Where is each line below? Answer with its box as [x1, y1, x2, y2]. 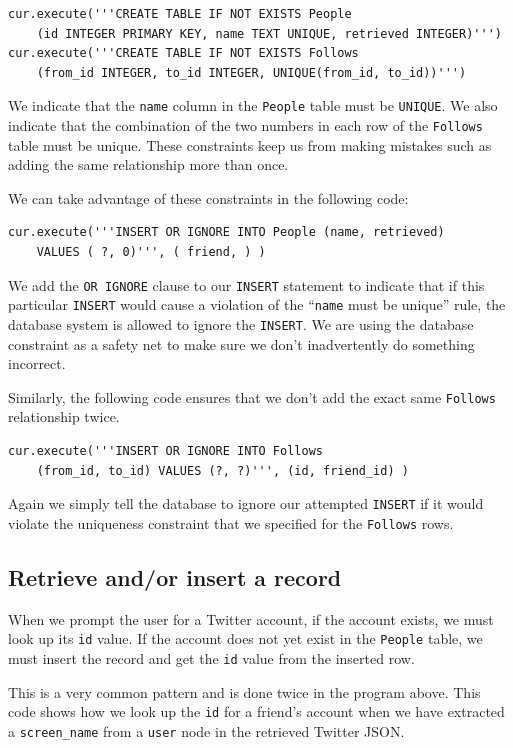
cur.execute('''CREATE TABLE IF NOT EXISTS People [8, 7, 352, 21]
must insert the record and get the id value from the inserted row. [8, 648, 415, 669]
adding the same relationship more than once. [8, 154, 289, 175]
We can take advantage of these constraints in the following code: [8, 187, 409, 208]
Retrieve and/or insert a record [8, 561, 342, 592]
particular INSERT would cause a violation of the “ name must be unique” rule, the [8, 294, 506, 315]
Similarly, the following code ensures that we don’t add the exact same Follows [8, 386, 496, 407]
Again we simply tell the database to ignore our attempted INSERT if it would [8, 493, 484, 514]
